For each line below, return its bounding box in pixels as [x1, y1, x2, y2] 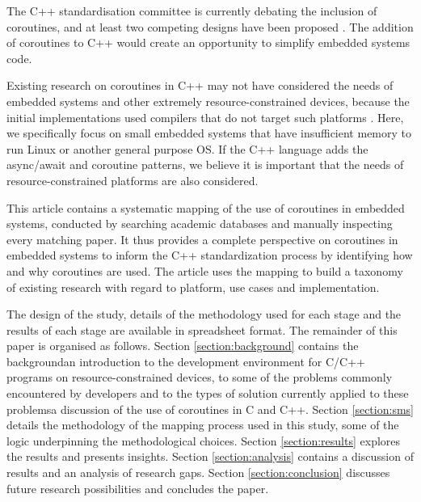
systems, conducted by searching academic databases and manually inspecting [6, 215, 393, 232]
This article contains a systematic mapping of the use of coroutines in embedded [6, 199, 405, 216]
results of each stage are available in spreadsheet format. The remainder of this [6, 321, 398, 338]
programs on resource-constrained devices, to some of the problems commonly [6, 369, 393, 386]
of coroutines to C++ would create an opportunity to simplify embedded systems [6, 34, 410, 51]
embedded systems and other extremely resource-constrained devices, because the [6, 92, 410, 109]
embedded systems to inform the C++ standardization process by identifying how [6, 247, 413, 264]
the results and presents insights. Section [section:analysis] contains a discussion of [6, 448, 414, 465]
